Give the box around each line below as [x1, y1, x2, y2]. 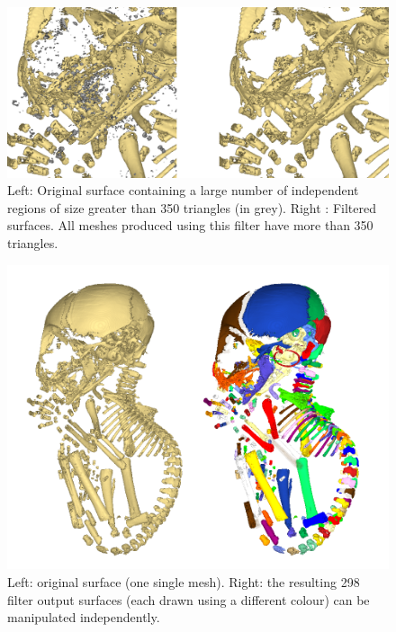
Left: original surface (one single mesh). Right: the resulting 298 [7, 573, 360, 592]
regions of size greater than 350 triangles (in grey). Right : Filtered [7, 198, 376, 217]
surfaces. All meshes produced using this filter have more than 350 [7, 216, 373, 235]
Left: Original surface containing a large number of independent [7, 181, 359, 200]
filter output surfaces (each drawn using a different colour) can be [7, 590, 370, 609]
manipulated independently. [7, 608, 160, 627]
